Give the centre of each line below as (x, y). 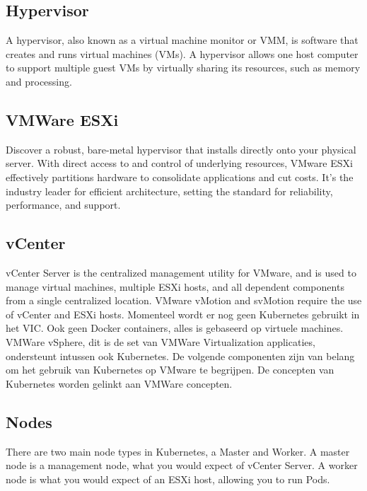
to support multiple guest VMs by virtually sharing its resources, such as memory (183, 68)
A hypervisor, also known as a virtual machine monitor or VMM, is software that (182, 40)
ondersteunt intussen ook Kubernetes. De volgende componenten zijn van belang (180, 356)
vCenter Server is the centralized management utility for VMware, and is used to (181, 272)
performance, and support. (63, 205)
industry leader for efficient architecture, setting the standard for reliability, (169, 191)
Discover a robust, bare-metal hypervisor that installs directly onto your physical (181, 149)
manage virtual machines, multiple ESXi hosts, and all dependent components (175, 286)
